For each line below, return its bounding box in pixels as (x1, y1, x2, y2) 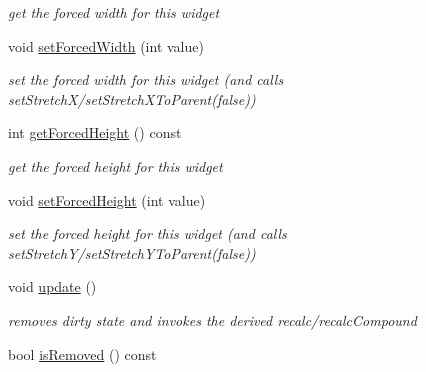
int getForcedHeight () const (8, 122, 182, 143)
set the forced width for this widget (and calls (8, 69, 284, 90)
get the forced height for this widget (8, 155, 223, 176)
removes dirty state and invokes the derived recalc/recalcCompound (8, 309, 417, 330)
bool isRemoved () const (8, 343, 157, 364)
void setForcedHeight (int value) (8, 189, 206, 210)
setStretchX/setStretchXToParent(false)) (8, 88, 256, 109)
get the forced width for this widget (8, 2, 220, 22)
